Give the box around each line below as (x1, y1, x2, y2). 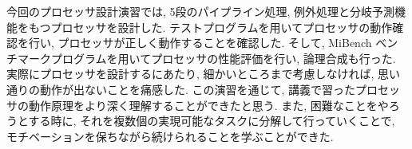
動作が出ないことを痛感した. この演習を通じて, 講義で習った (39, 80, 356, 97)
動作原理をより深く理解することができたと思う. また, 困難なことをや (28, 96, 389, 113)
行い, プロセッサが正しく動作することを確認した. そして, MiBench (28, 34, 372, 51)
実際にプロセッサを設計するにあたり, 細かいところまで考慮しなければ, (6, 65, 374, 82)
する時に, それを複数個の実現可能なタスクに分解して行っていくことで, (28, 112, 395, 129)
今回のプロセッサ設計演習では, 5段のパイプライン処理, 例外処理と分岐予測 (6, 3, 395, 19)
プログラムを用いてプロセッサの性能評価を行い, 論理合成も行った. (50, 49, 396, 66)
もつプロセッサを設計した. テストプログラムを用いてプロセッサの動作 (28, 18, 393, 35)
